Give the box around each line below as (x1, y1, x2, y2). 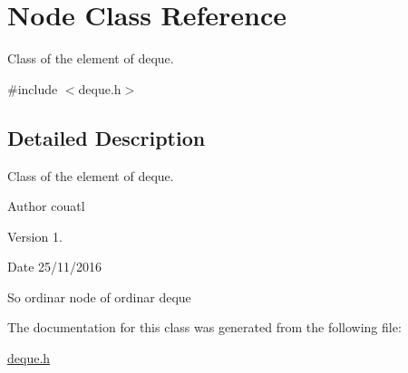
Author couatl (7, 196, 85, 215)
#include (7, 79, 58, 98)
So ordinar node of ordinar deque (7, 287, 191, 306)
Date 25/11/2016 (7, 257, 102, 276)
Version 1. (7, 226, 63, 245)
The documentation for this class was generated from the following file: (7, 318, 402, 337)
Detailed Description (7, 123, 206, 151)
